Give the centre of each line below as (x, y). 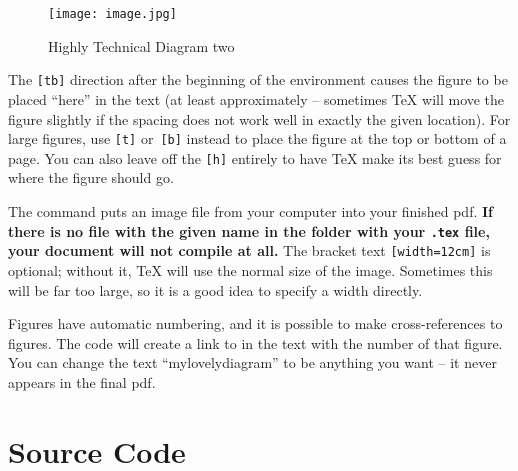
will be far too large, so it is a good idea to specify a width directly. (215, 289)
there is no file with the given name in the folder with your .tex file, (249, 230)
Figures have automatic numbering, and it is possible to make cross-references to (255, 323)
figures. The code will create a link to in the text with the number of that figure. (255, 342)
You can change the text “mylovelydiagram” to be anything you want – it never (252, 362)
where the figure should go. (91, 177)
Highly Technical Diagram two (141, 45)
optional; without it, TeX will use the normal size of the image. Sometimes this (250, 269)
